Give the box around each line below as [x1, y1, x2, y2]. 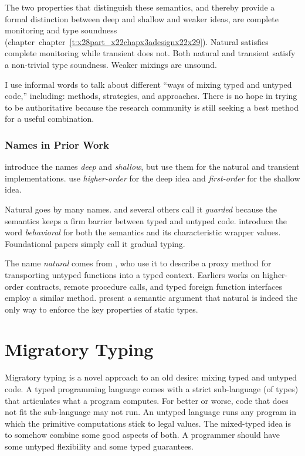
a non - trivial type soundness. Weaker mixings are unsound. [5, 58, 217, 70]
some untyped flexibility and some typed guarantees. [5, 440, 194, 452]
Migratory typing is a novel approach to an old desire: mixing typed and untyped [5, 371, 297, 383]
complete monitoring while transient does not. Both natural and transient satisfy [5, 47, 296, 59]
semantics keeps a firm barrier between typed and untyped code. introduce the [5, 214, 287, 227]
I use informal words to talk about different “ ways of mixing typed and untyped [5, 78, 292, 90]
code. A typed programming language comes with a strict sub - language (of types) [5, 383, 299, 395]
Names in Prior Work [5, 137, 110, 152]
